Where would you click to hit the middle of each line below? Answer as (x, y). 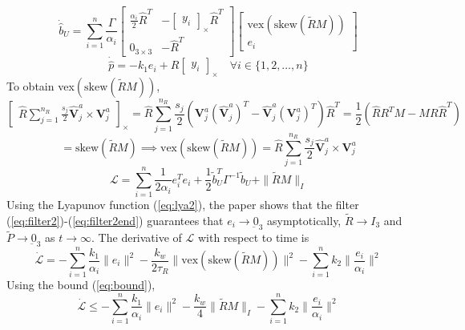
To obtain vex (40, 85)
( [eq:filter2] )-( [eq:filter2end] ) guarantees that (115, 220)
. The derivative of (137, 237)
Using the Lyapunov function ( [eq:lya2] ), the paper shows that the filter (183, 205)
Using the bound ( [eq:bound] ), (81, 285)
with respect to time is (253, 237)
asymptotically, (304, 220)
